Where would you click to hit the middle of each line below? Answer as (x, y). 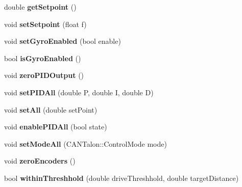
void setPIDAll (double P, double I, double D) (79, 92)
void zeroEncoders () (40, 161)
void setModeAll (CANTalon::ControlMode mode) (86, 143)
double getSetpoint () (40, 7)
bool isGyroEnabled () (43, 58)
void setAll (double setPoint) (51, 109)
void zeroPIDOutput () (44, 75)
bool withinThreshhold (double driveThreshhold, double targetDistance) (122, 178)
